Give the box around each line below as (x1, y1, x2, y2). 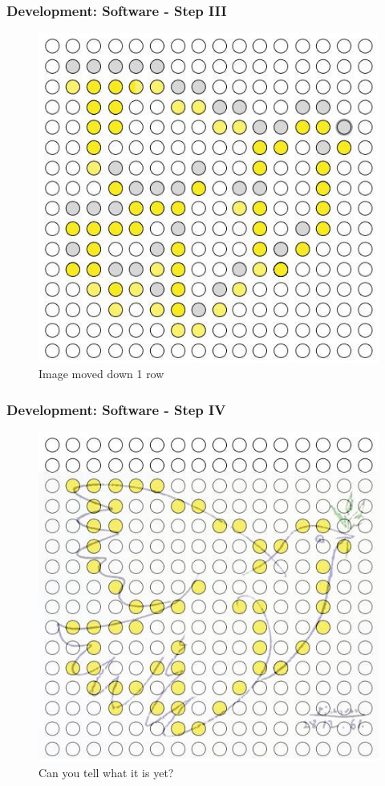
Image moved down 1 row (38, 365, 164, 382)
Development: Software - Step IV (6, 399, 226, 419)
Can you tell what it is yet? (38, 764, 174, 781)
